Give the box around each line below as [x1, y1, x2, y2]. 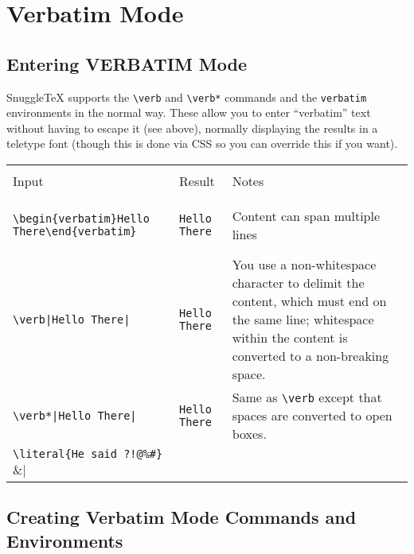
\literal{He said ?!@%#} [13, 447, 163, 461]
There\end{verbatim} [13, 225, 137, 238]
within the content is [232, 328, 348, 347]
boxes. [232, 424, 267, 444]
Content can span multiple [232, 207, 381, 226]
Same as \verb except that [232, 388, 382, 407]
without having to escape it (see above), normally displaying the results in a [6, 119, 378, 136]
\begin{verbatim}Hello [13, 212, 150, 226]
